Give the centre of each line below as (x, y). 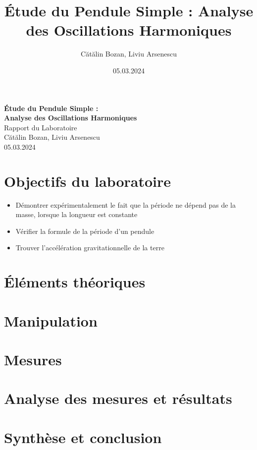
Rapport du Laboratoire (41, 127)
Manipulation (51, 320)
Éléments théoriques (75, 282)
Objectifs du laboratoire (88, 181)
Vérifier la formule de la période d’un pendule (85, 231)
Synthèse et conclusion (83, 437)
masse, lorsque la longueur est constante (77, 214)
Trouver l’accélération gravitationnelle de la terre (90, 248)
